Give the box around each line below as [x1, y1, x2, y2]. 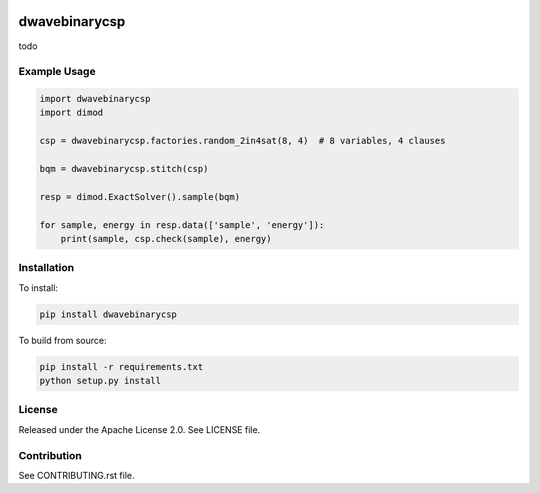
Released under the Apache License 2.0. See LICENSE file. [18, 423, 261, 435]
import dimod [39, 107, 104, 119]
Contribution [18, 448, 82, 462]
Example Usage [18, 65, 96, 79]
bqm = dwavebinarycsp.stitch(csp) [39, 163, 209, 175]
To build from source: [18, 334, 107, 346]
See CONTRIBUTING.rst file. [18, 469, 135, 481]
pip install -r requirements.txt [39, 361, 204, 372]
